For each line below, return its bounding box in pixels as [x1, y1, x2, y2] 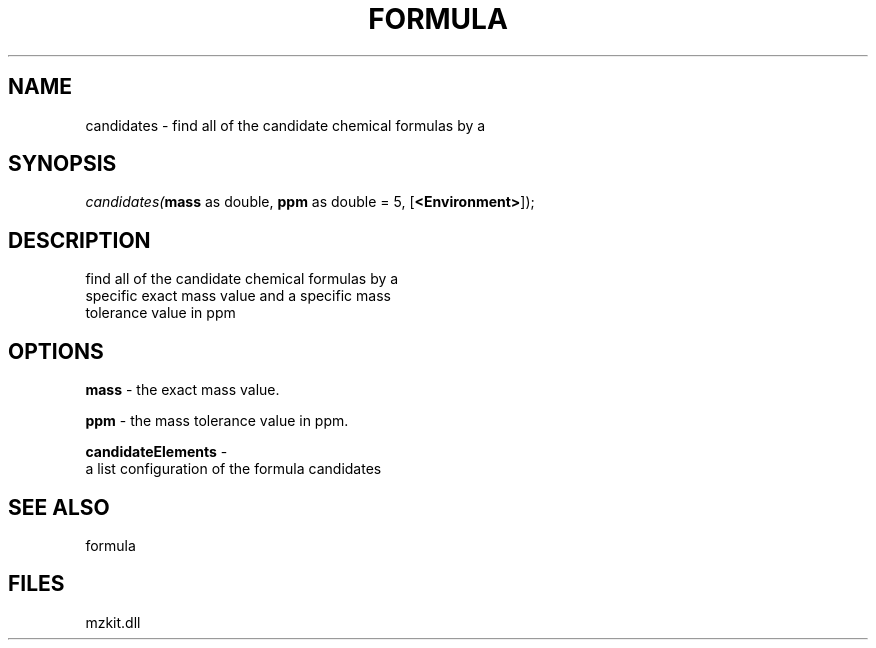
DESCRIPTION [8, 227, 151, 253]
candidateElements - [85, 443, 228, 461]
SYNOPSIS [8, 151, 117, 177]
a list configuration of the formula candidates [85, 460, 382, 478]
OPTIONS [8, 338, 104, 364]
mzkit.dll [85, 613, 141, 631]
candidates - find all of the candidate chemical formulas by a [85, 116, 486, 134]
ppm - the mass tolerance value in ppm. [85, 412, 349, 430]
